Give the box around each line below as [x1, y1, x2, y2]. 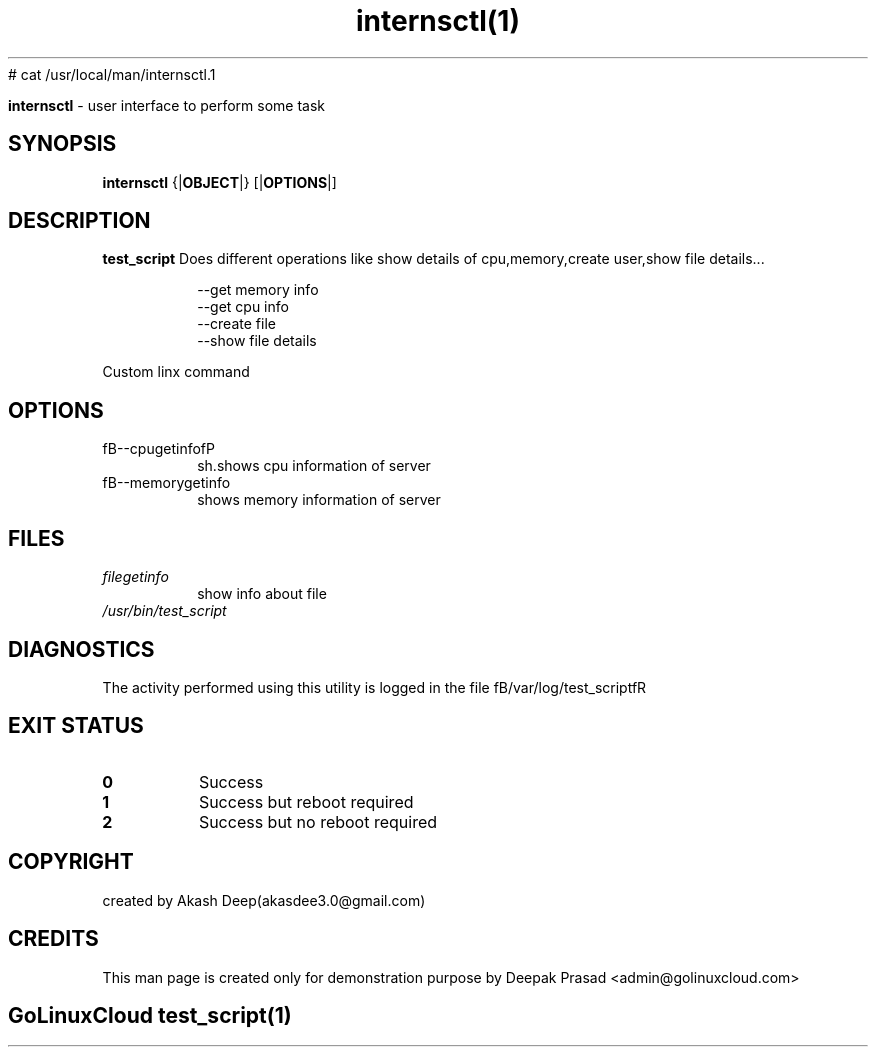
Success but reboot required [198, 791, 414, 812]
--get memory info [197, 281, 319, 299]
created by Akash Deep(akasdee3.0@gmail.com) [102, 891, 426, 909]
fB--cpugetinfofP [102, 440, 215, 458]
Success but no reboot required [198, 811, 438, 832]
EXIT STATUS [8, 713, 144, 739]
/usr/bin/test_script [102, 602, 227, 620]
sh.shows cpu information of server [197, 457, 431, 475]
